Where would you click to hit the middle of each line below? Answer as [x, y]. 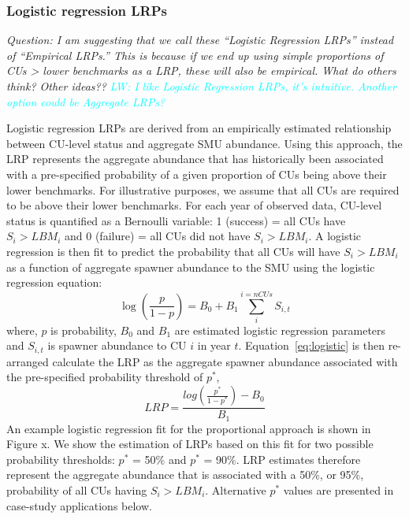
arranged [28, 361]
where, [22, 330]
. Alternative [236, 489]
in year [214, 345]
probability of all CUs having [77, 489]
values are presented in [338, 489]
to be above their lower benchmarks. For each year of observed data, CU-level [194, 205]
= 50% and [160, 459]
